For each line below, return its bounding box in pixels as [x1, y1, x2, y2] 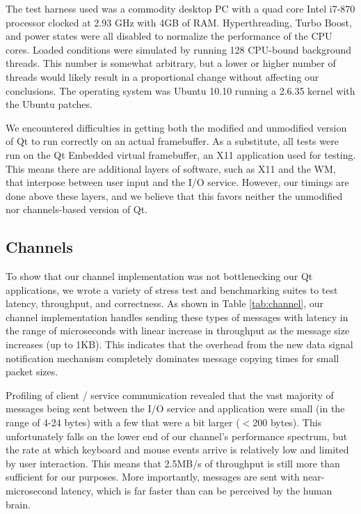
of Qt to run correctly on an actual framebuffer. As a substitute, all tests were [6, 134, 339, 148]
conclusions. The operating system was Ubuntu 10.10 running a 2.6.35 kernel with [6, 83, 355, 98]
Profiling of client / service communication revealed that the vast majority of [6, 387, 334, 402]
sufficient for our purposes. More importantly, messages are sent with [6, 469, 300, 484]
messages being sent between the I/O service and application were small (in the [6, 401, 345, 416]
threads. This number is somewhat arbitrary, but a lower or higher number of [6, 56, 336, 70]
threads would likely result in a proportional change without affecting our [6, 69, 319, 84]
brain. [6, 497, 31, 511]
